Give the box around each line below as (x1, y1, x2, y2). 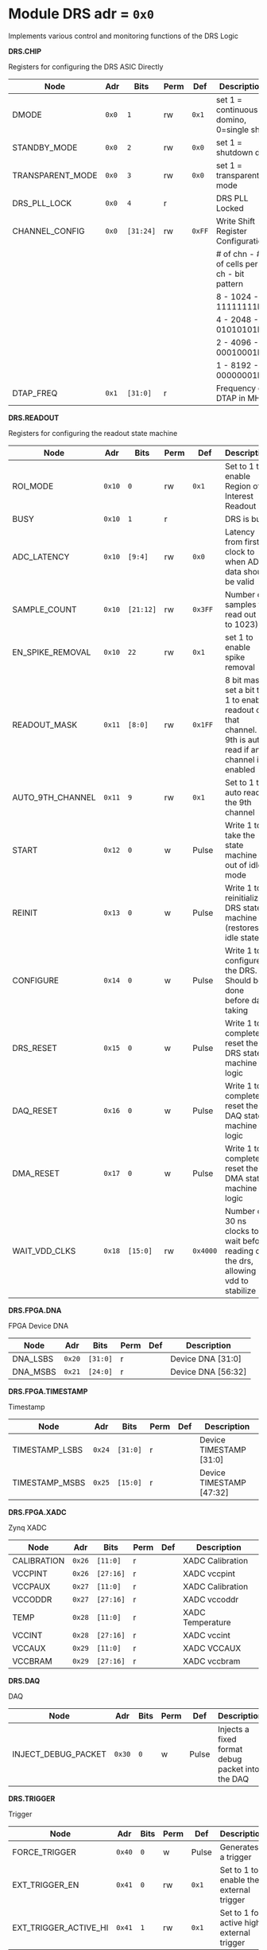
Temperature (182, 1617, 231, 1628)
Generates (219, 1841, 259, 1852)
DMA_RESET (12, 1167, 60, 1178)
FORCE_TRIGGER (12, 1847, 77, 1858)
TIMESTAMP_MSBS (12, 1477, 86, 1488)
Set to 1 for (219, 1907, 262, 1918)
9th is (225, 734, 246, 745)
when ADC (225, 556, 265, 567)
